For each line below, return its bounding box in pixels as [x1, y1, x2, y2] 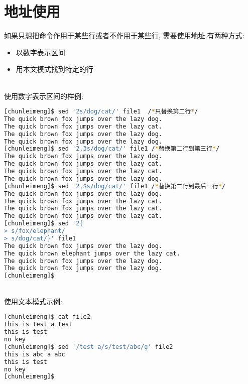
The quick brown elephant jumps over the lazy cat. [4, 249, 180, 257]
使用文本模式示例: [4, 296, 62, 306]
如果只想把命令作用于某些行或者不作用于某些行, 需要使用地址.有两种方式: [4, 30, 244, 41]
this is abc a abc [4, 350, 65, 358]
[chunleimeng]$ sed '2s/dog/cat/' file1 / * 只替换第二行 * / [4, 108, 198, 115]
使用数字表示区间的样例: [4, 90, 83, 101]
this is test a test [4, 321, 73, 328]
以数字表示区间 [16, 47, 65, 57]
